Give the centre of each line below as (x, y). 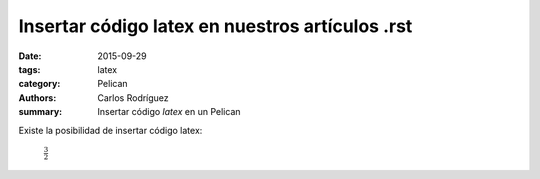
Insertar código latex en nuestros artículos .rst (215, 26)
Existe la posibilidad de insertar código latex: (110, 130)
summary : (40, 112)
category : (39, 84)
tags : (29, 69)
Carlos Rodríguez (133, 97)
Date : (30, 56)
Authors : (37, 97)
